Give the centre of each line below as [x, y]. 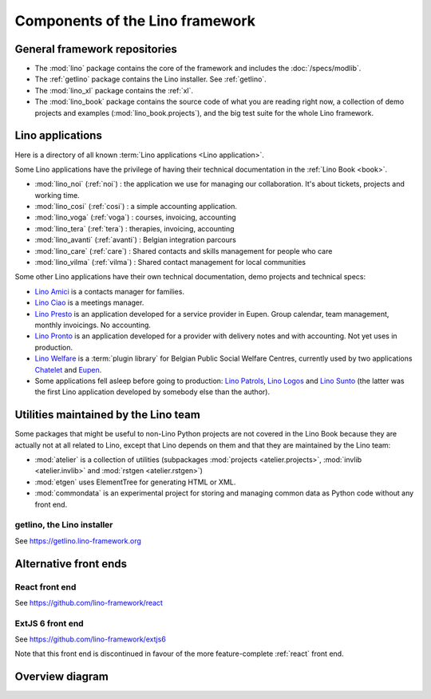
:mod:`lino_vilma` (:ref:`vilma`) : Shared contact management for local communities [170, 263]
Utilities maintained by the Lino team [108, 415]
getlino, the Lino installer [64, 525]
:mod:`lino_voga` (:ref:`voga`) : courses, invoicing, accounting [136, 217]
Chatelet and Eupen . [68, 369]
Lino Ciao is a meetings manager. [89, 302]
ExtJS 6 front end [49, 623]
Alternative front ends [71, 564]
